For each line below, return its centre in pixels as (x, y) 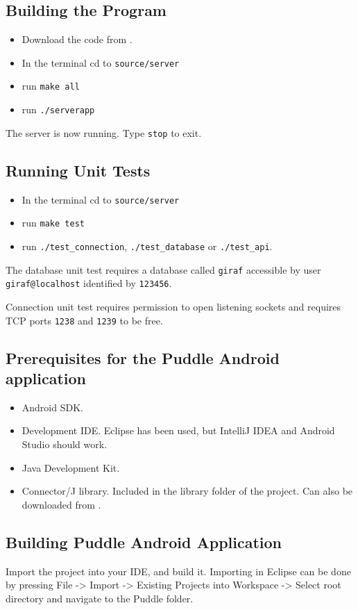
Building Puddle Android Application (144, 542)
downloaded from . (61, 504)
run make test (53, 223)
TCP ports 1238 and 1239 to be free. (84, 320)
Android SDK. (52, 407)
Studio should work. (65, 444)
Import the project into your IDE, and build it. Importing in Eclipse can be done (178, 571)
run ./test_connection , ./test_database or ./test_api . (147, 246)
